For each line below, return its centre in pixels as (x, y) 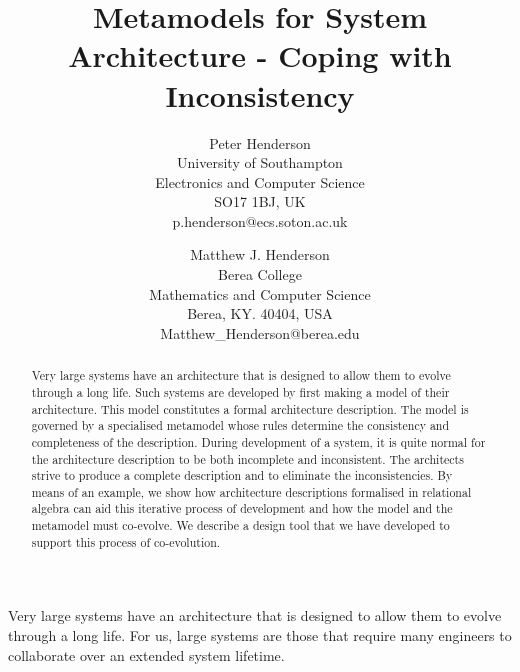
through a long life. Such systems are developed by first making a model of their (240, 391)
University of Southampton (260, 162)
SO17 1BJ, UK (260, 201)
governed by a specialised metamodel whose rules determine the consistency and (240, 425)
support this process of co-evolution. (126, 541)
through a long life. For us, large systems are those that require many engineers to (260, 635)
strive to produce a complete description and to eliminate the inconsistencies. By (242, 475)
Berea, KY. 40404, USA (260, 313)
